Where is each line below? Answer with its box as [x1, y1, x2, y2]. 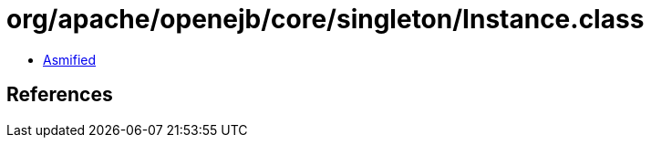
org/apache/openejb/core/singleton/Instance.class [6, 4, 645, 35]
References [6, 83, 113, 107]
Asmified [43, 51, 97, 67]
